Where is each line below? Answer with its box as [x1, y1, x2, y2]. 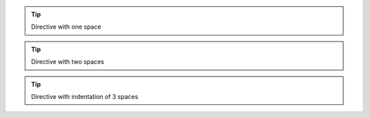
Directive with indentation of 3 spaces [31, 92, 138, 100]
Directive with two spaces [31, 58, 104, 66]
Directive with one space [31, 23, 101, 31]
